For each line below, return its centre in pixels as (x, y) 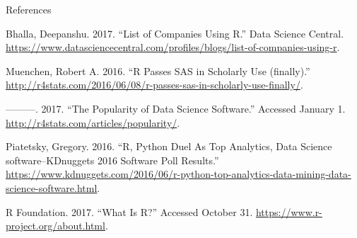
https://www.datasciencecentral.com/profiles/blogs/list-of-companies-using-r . (173, 47)
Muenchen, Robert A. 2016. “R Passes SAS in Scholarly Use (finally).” (158, 70)
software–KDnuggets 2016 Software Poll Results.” (112, 160)
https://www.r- (289, 211)
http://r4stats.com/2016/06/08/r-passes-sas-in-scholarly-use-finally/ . (154, 85)
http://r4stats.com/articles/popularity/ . (93, 122)
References (29, 9)
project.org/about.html (55, 226)
